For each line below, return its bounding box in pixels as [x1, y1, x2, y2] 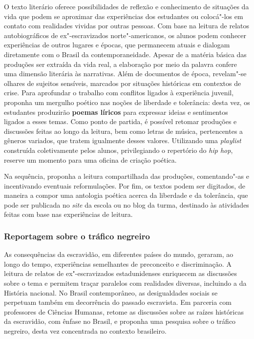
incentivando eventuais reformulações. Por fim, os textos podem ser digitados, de [4, 180, 245, 191]
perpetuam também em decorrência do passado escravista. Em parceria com [4, 297, 232, 307]
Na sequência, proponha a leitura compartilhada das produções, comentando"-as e [4, 171, 249, 181]
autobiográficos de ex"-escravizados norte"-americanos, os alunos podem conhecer [4, 30, 247, 40]
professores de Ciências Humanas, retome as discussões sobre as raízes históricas [4, 306, 244, 317]
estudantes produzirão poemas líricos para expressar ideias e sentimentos [4, 106, 228, 117]
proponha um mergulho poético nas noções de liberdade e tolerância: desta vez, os [4, 97, 250, 107]
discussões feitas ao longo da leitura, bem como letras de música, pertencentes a [4, 126, 243, 136]
